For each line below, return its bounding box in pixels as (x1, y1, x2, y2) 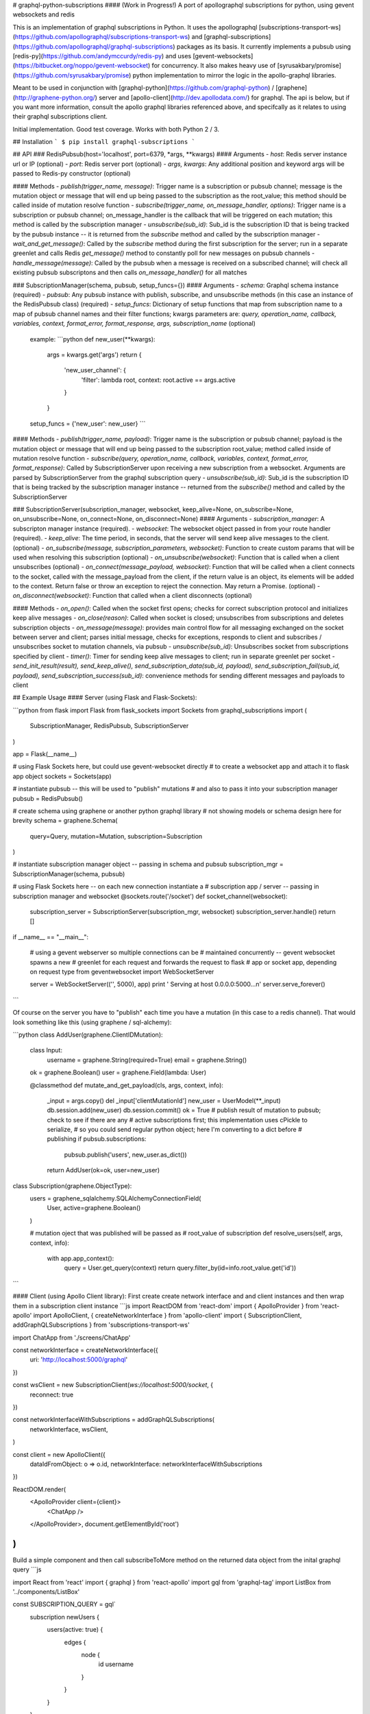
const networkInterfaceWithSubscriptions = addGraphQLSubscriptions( (12, 1416, 215, 1424)
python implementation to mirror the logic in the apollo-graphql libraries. (132, 71, 337, 79)
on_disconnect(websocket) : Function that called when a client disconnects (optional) (12, 592, 253, 600)
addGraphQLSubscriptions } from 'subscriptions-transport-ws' (12, 1320, 190, 1329)
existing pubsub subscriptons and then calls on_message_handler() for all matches (12, 268, 247, 277)
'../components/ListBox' (12, 1588, 80, 1596)
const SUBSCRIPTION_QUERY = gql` (12, 1600, 116, 1608)
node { (81, 1650, 101, 1658)
